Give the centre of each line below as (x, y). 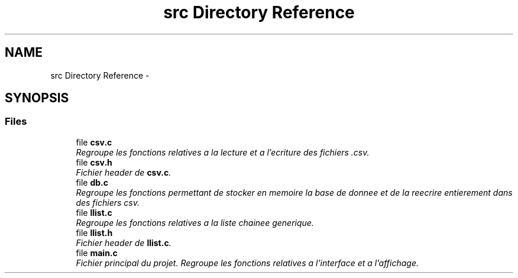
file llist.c (94, 212)
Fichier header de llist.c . (124, 243)
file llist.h (94, 232)
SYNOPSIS (37, 98)
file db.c (92, 182)
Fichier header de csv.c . (124, 172)
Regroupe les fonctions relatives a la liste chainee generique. (195, 222)
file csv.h (94, 162)
